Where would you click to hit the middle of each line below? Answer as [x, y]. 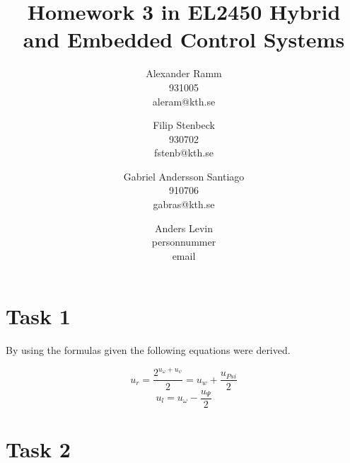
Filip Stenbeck [184, 125]
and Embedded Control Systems [184, 39]
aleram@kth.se [184, 101]
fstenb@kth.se [184, 153]
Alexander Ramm [184, 73]
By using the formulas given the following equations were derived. [148, 350]
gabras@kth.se [184, 204]
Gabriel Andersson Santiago [184, 176]
